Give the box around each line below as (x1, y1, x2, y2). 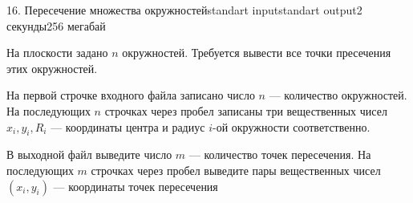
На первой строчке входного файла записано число (6, 87, 255, 104)
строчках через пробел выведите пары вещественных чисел (91, 161, 381, 178)
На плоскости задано (6, 44, 108, 61)
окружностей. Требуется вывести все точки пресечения (122, 44, 391, 61)
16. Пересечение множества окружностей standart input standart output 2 (6, 2, 362, 18)
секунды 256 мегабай (6, 17, 106, 34)
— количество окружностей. (269, 87, 407, 104)
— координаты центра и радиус (51, 118, 205, 135)
